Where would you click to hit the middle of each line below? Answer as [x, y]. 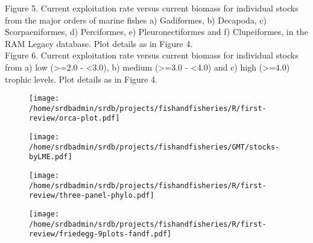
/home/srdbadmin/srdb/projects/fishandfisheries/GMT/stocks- [154, 147]
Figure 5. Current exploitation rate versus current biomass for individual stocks [152, 8]
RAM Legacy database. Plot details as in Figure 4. [99, 43]
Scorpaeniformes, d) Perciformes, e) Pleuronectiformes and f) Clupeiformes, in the [156, 32]
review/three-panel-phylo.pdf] [92, 196]
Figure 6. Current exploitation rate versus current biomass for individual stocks [152, 55]
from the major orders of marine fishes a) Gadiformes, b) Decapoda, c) [136, 20]
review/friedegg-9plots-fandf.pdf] [100, 234]
